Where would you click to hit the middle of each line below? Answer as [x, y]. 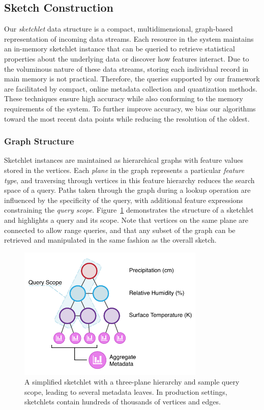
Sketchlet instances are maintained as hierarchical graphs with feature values [124, 160]
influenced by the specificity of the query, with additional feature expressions [124, 200]
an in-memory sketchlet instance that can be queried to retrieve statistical [120, 49]
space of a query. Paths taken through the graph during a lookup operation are [127, 190]
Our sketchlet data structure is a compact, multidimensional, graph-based [119, 29]
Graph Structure [39, 141]
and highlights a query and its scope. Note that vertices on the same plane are [126, 219]
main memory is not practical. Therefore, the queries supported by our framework [132, 79]
